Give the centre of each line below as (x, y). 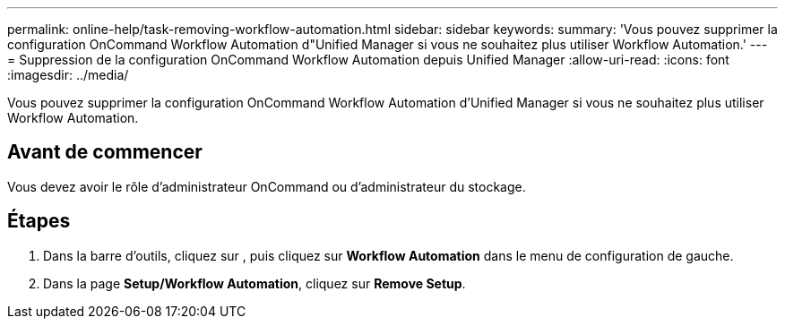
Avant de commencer (105, 152)
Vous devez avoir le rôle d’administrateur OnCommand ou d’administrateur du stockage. (267, 186)
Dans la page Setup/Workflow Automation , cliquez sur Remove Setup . (254, 283)
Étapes (39, 221)
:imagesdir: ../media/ (68, 75)
